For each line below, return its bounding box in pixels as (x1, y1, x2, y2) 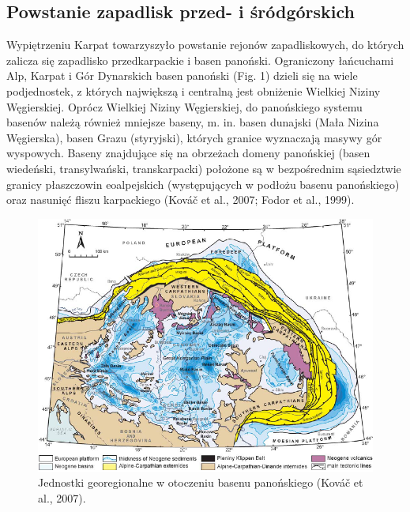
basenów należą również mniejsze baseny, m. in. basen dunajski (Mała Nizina (6, 114, 379, 130)
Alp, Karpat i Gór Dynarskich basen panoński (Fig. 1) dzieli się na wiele (6, 67, 358, 84)
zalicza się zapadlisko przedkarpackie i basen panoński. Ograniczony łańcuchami (6, 51, 394, 68)
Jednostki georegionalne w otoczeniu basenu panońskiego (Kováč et (38, 474, 363, 491)
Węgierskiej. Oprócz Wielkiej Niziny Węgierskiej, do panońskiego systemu (6, 98, 363, 115)
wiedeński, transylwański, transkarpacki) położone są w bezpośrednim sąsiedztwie (6, 160, 401, 176)
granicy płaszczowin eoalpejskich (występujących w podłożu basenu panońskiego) (6, 175, 400, 192)
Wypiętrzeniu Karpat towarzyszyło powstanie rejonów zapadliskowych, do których (6, 36, 404, 53)
